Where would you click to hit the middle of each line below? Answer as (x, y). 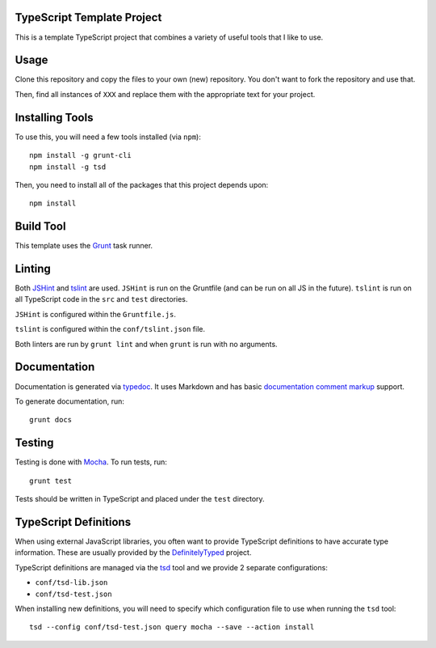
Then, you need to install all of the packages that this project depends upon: (142, 184)
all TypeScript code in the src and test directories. (101, 299)
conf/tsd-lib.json (71, 583)
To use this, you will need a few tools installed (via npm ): (108, 137)
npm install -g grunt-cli (81, 155)
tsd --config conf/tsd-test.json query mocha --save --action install (172, 627)
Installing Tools (54, 117)
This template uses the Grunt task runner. (84, 246)
